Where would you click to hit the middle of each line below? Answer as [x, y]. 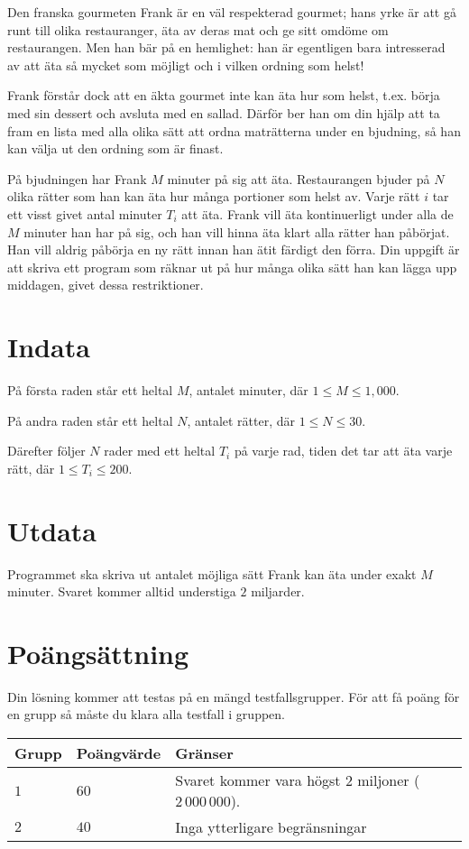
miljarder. [278, 591]
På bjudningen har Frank [77, 178]
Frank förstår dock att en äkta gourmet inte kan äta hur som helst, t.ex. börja [224, 95]
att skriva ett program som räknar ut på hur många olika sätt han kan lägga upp [232, 267]
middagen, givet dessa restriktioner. [106, 285]
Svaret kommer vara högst [258, 780]
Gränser [204, 753]
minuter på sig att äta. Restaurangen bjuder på [299, 178]
